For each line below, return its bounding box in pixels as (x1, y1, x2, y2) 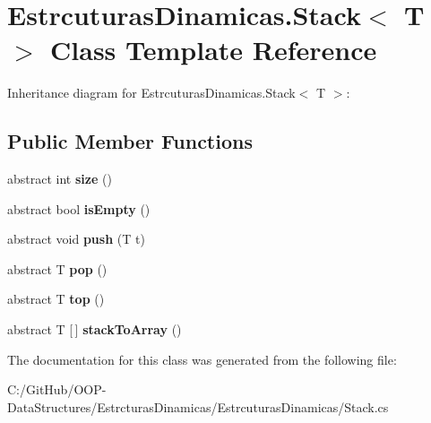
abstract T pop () (7, 259, 108, 278)
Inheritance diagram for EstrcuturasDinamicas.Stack (7, 83, 296, 102)
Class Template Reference (50, 31, 377, 68)
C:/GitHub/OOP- (7, 380, 107, 399)
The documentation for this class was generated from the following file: (7, 350, 397, 368)
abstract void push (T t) (7, 229, 145, 248)
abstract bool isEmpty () (7, 199, 151, 218)
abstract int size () (7, 169, 112, 188)
